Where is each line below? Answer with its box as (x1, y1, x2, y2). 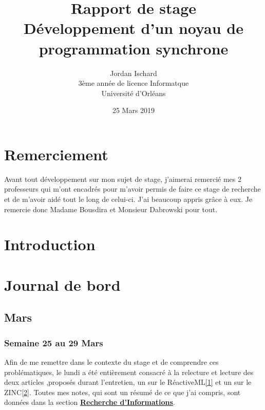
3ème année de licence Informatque (78, 78, 189, 88)
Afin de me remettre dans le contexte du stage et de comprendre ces (4, 356, 219, 367)
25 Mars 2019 (112, 105, 155, 116)
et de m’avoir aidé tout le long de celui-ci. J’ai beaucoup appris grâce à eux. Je (4, 194, 253, 204)
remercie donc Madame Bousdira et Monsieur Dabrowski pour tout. (4, 203, 218, 214)
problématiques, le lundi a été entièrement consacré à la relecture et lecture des (4, 366, 254, 377)
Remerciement (4, 143, 108, 164)
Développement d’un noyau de (23, 17, 244, 39)
